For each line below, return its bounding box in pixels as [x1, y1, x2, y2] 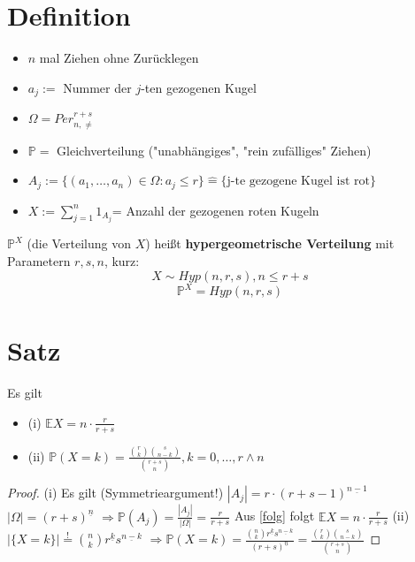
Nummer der [63, 78, 132, 96]
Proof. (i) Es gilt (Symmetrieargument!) [7, 483, 224, 502]
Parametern [7, 252, 71, 270]
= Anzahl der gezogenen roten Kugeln [111, 201, 319, 219]
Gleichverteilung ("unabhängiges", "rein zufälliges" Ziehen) [57, 140, 372, 159]
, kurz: [104, 252, 140, 270]
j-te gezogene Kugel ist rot [227, 175, 370, 188]
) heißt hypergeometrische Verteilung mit [145, 234, 395, 253]
